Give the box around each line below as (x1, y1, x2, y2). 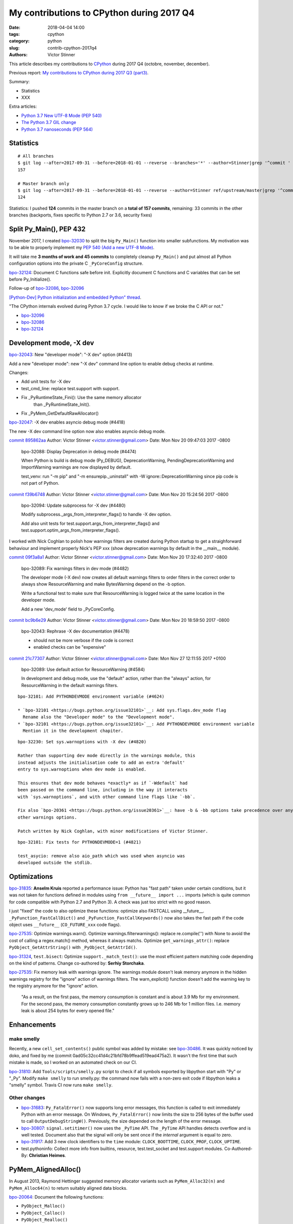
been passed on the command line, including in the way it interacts (18, 787, 188, 793)
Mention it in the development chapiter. (22, 728, 124, 734)
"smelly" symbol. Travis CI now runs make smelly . (9, 1082, 113, 1088)
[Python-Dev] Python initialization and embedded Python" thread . (9, 294, 142, 300)
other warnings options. (18, 814, 77, 820)
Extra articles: (9, 103, 37, 110)
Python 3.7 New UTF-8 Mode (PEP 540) (21, 113, 102, 118)
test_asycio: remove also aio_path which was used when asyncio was (18, 853, 185, 859)
